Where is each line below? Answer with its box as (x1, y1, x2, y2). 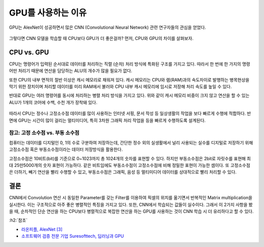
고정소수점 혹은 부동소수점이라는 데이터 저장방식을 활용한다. (9, 146, 123, 152)
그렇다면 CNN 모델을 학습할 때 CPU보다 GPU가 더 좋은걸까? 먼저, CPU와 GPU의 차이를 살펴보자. (9, 35, 194, 41)
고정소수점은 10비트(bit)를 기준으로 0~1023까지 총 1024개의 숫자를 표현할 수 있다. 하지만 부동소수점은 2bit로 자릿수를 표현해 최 (9, 155, 251, 161)
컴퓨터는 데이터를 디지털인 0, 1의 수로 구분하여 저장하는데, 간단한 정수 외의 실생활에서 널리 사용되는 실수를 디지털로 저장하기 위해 (9, 140, 253, 145)
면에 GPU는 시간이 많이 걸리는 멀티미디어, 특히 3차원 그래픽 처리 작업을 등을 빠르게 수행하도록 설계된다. (9, 117, 206, 123)
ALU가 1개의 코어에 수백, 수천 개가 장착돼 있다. (9, 99, 98, 105)
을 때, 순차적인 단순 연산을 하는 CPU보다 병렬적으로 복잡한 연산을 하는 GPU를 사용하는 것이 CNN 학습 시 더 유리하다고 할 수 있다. (9, 208, 254, 214)
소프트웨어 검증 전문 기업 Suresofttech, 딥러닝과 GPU (21, 233, 124, 239)
